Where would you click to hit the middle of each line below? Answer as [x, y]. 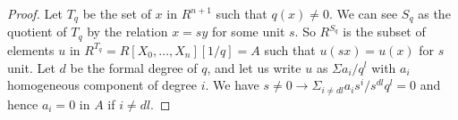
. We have [232, 85]
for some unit [248, 32]
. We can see [363, 13]
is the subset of [384, 32]
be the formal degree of [134, 67]
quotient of [37, 32]
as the [434, 13]
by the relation [127, 32]
